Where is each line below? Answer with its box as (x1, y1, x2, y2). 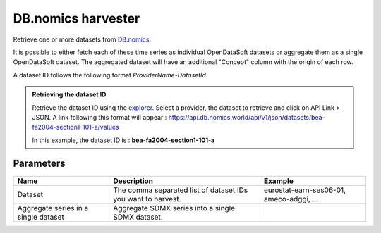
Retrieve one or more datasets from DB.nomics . (13, 35, 152, 44)
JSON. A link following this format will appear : (32, 113, 167, 121)
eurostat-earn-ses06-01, (263, 185, 346, 195)
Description (113, 176, 154, 186)
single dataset (17, 212, 65, 222)
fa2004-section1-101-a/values (32, 123, 119, 132)
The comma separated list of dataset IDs (113, 185, 248, 195)
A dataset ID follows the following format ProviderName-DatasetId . (13, 70, 208, 79)
